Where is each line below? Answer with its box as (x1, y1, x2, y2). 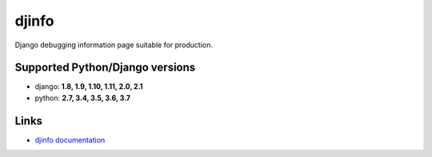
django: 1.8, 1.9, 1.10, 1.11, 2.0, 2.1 (34, 82, 143, 91)
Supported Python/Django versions (14, 61, 196, 74)
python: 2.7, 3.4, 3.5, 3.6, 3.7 (34, 93, 131, 103)
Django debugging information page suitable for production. (14, 40, 214, 50)
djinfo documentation (34, 135, 106, 144)
